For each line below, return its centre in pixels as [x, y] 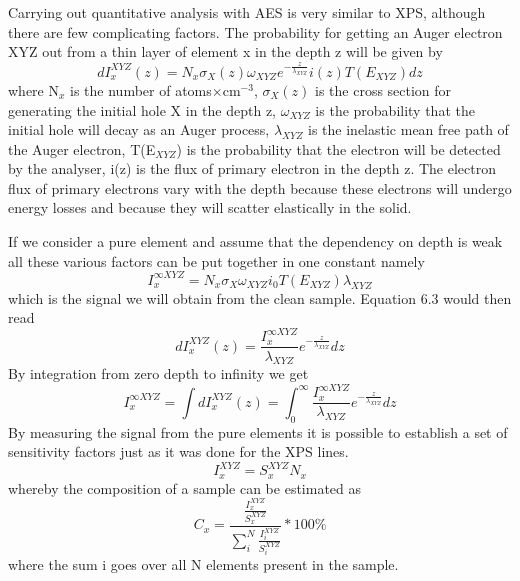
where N [33, 89]
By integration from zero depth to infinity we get [158, 373]
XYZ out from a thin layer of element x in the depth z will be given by [225, 51]
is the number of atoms [141, 89]
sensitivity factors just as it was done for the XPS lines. [178, 451]
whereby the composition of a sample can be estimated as [185, 487]
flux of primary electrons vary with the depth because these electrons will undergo [260, 187]
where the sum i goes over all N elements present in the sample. [203, 563]
